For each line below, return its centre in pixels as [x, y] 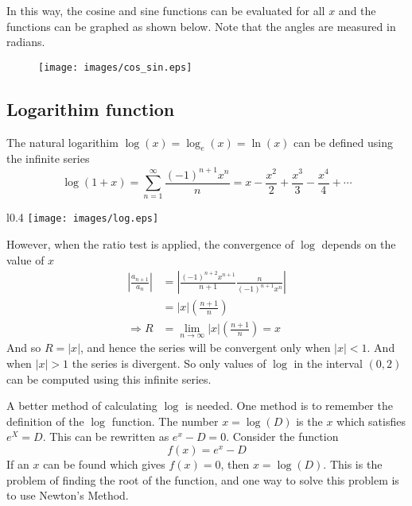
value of [25, 259]
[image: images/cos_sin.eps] [115, 67]
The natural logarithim [62, 142]
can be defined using [344, 142]
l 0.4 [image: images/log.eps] [83, 217]
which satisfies [371, 421]
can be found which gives [104, 464]
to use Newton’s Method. [68, 495]
